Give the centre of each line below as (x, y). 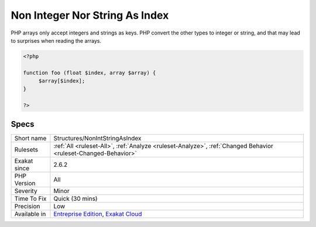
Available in (30, 214)
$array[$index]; (62, 81)
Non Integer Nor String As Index (90, 15)
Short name (30, 138)
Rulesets (26, 149)
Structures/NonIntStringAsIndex (97, 138)
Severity (26, 191)
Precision (27, 206)
